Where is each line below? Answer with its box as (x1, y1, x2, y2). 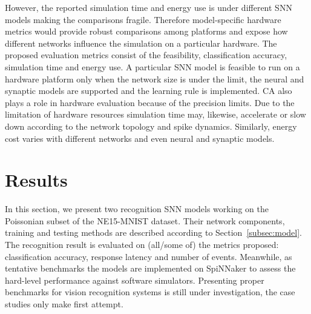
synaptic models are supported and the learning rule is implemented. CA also (5, 84, 292, 97)
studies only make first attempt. (5, 298, 123, 310)
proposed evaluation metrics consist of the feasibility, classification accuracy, (5, 48, 287, 61)
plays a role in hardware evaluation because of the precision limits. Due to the (5, 96, 295, 109)
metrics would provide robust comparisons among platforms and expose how (5, 25, 288, 38)
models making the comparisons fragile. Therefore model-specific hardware (5, 13, 281, 25)
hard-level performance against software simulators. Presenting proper (5, 273, 264, 286)
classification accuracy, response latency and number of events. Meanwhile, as (5, 250, 292, 262)
